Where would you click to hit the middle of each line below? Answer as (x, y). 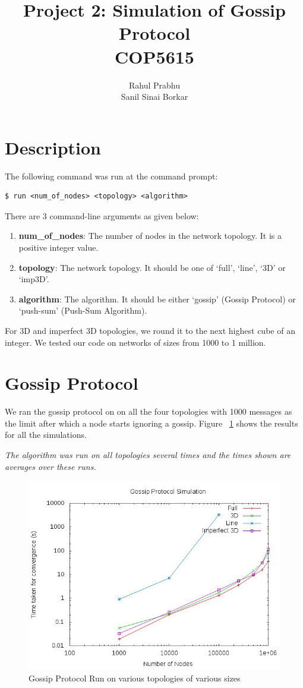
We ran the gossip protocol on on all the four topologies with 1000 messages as (149, 411)
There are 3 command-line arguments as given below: (102, 215)
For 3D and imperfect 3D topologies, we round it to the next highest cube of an (150, 330)
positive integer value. (59, 247)
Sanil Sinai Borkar (154, 97)
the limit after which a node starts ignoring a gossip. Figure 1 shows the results (151, 423)
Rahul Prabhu (154, 85)
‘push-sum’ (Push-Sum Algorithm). (83, 310)
